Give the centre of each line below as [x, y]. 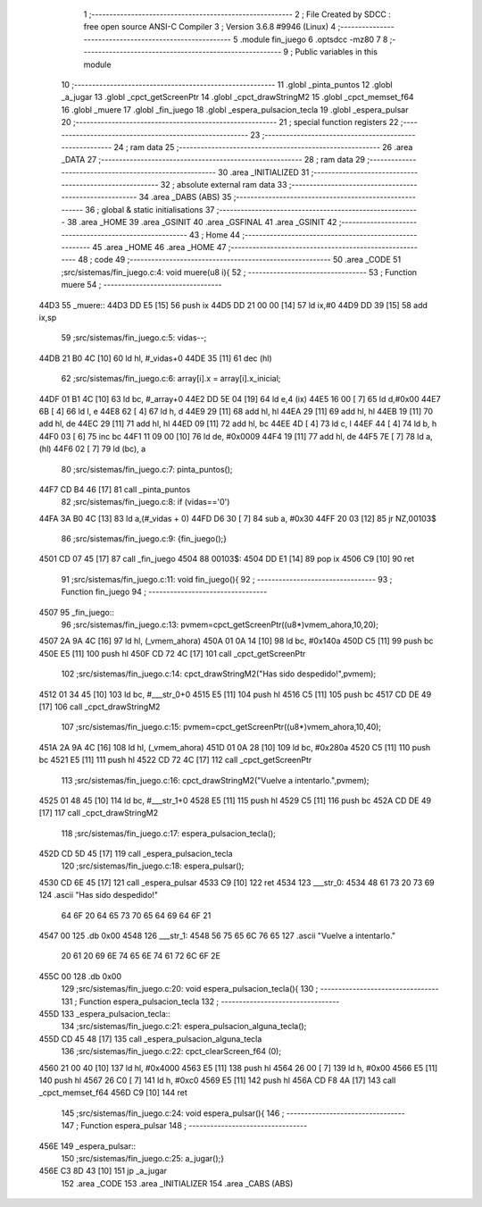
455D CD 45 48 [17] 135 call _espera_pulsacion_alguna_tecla [150, 1039]
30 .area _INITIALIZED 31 [263, 172]
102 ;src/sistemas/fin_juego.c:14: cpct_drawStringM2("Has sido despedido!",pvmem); [219, 674]
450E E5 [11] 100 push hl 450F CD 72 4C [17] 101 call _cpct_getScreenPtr [172, 653]
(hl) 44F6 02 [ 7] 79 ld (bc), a [92, 449]
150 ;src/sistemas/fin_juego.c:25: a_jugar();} [143, 1158]
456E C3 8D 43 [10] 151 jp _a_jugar [103, 1171]
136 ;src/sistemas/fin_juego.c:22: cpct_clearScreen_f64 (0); [171, 1052]
